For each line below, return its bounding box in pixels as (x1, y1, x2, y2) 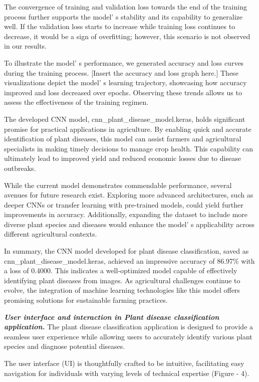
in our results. (4, 41, 47, 51)
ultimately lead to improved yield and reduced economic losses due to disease (4, 153, 241, 163)
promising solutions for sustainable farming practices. (4, 295, 168, 305)
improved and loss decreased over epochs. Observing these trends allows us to (4, 87, 242, 97)
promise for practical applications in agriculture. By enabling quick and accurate (4, 123, 251, 134)
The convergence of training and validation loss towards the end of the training (4, 2, 247, 12)
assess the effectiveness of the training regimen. (4, 97, 149, 107)
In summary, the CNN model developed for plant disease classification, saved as (4, 246, 249, 256)
